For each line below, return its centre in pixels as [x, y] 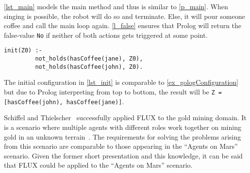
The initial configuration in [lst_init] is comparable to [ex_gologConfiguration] [121, 82]
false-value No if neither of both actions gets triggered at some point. [106, 35]
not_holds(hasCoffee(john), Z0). [89, 67]
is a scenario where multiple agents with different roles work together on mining [123, 127]
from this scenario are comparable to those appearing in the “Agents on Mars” [121, 146]
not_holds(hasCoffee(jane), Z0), [89, 59]
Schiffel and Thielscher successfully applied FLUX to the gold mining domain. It [125, 118]
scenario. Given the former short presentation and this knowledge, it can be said [123, 155]
